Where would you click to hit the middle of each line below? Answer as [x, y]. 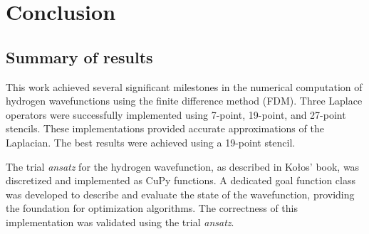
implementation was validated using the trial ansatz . [120, 222]
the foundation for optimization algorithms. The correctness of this [152, 208]
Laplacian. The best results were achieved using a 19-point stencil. [151, 142]
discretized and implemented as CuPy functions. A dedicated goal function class [181, 180]
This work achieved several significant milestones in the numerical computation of [184, 86]
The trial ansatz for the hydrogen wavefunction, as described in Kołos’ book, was [183, 166]
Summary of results [79, 57]
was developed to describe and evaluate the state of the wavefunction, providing [180, 194]
